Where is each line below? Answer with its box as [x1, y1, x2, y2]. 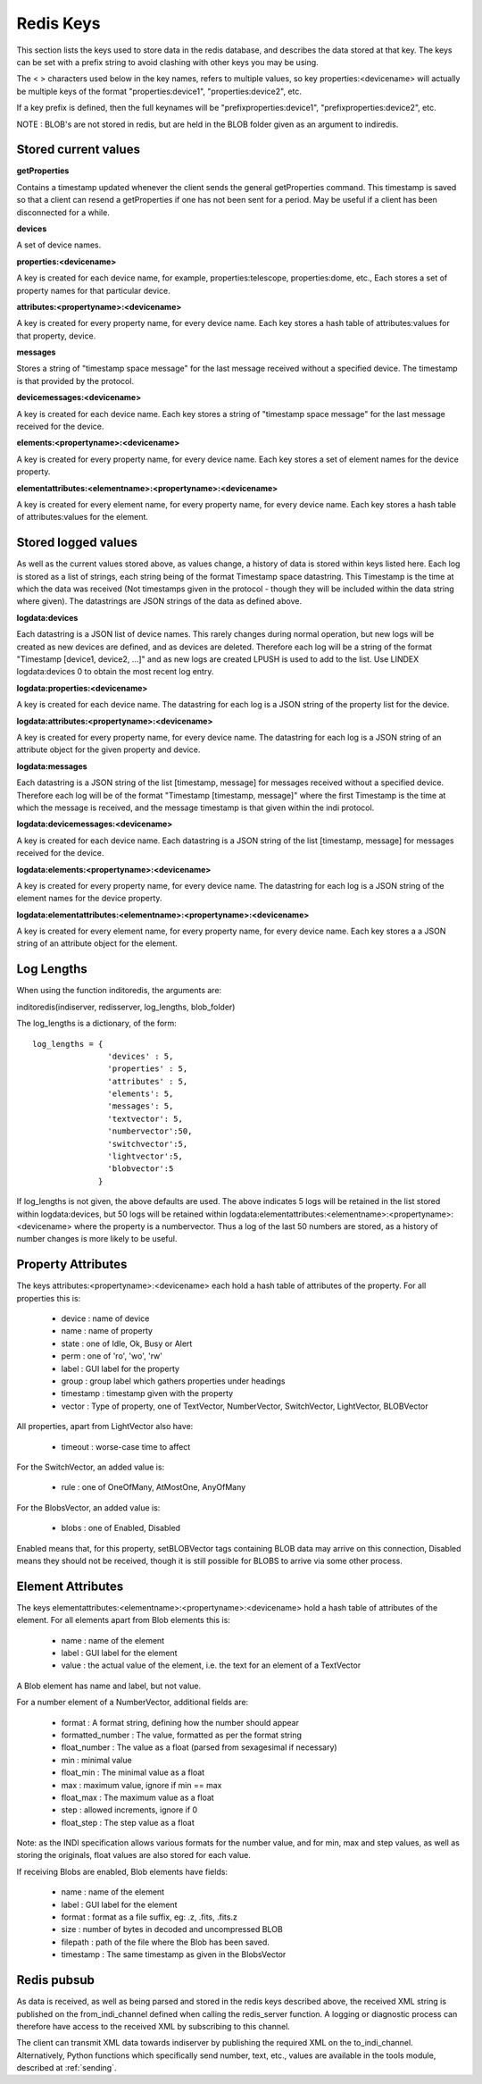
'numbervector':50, [107, 1126, 193, 1136]
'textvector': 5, [107, 1113, 183, 1124]
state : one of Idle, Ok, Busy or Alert [61, 1338, 193, 1349]
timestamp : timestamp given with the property [61, 1388, 234, 1399]
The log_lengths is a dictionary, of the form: [16, 1018, 178, 1029]
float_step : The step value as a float [61, 1817, 195, 1828]
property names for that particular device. [16, 285, 171, 296]
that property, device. [16, 331, 96, 341]
